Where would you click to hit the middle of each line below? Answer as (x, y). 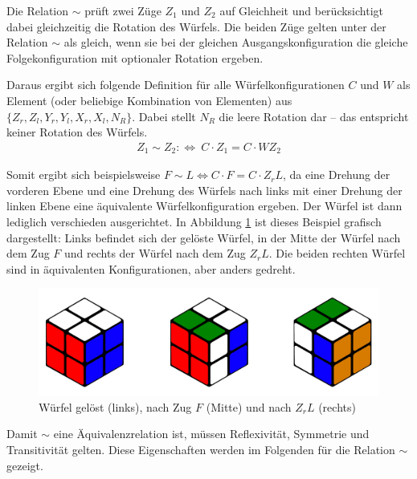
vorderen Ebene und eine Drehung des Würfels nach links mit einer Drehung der (204, 190)
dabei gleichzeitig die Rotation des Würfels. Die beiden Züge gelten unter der (196, 26)
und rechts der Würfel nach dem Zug (155, 253)
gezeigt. (25, 465)
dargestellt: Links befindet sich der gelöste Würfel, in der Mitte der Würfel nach (204, 237)
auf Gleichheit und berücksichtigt (302, 10)
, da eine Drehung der (336, 175)
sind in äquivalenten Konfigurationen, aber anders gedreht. (151, 268)
